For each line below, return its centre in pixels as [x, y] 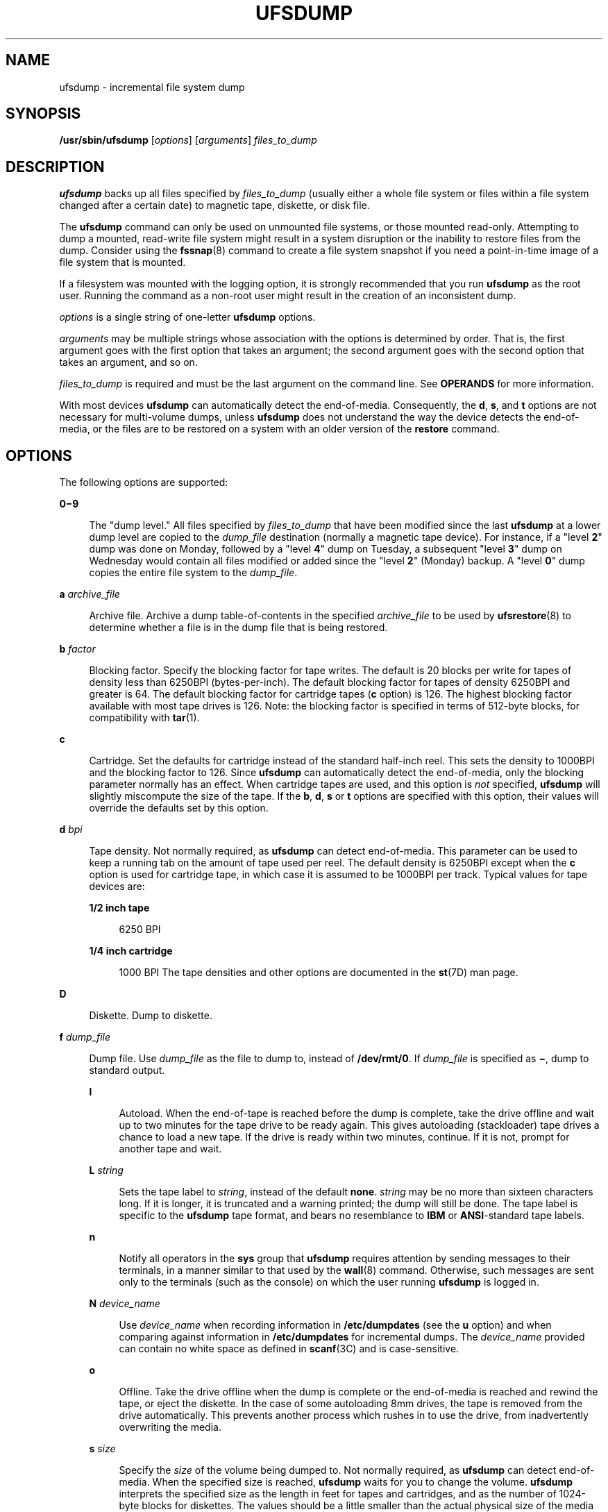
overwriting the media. [170, 1427]
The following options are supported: [144, 482]
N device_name [125, 1304]
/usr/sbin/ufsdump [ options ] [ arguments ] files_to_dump [188, 140]
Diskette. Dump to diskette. [151, 1016]
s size [102, 1449]
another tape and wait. [170, 1149]
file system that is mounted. [123, 262]
